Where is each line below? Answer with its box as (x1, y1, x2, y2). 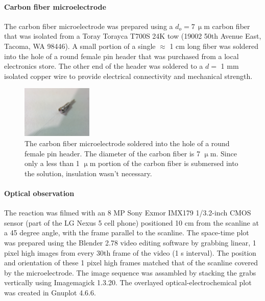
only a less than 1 (25, 158, 80, 169)
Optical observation (4, 187, 75, 198)
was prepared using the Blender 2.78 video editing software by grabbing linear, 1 (4, 237, 256, 248)
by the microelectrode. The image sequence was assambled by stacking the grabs (4, 267, 256, 278)
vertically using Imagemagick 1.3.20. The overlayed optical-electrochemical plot (4, 277, 252, 288)
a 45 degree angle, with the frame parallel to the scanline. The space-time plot (4, 227, 249, 238)
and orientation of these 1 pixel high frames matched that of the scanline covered (4, 257, 258, 268)
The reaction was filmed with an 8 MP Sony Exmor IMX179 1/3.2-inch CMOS (4, 207, 251, 218)
